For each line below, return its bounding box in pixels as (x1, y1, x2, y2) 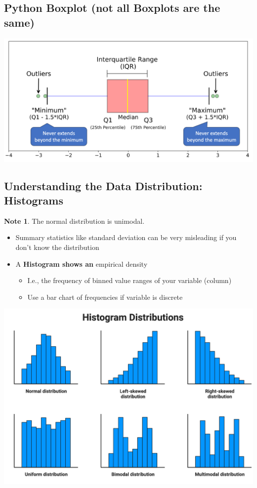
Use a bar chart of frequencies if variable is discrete (27, 291, 183, 302)
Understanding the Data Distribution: (4, 178, 203, 193)
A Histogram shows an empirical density (15, 258, 148, 269)
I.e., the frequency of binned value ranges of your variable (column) (27, 275, 232, 285)
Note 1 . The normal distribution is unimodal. (4, 215, 145, 226)
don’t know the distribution (15, 242, 99, 252)
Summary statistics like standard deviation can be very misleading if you (15, 232, 237, 243)
